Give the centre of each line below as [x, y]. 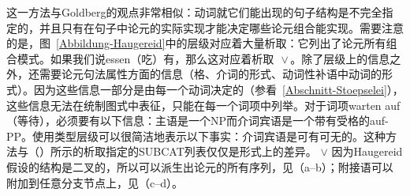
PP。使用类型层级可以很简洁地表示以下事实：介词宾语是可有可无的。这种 [196, 136]
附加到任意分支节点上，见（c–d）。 [95, 182]
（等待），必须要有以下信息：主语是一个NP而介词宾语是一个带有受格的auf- [198, 121]
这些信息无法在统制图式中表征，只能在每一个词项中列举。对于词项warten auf [203, 105]
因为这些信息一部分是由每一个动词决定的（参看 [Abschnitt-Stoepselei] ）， [218, 89]
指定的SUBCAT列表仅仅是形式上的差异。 [211, 151]
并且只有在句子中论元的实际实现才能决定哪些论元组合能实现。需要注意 [221, 27]
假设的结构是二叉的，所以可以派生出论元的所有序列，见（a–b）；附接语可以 [200, 166]
